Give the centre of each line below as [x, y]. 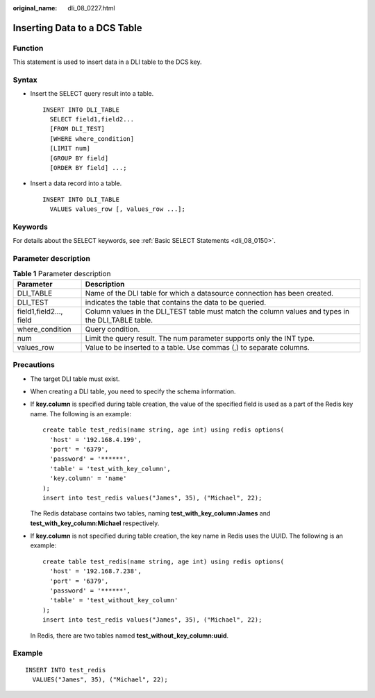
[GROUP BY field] [79, 158]
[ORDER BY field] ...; [88, 168]
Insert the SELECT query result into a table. [92, 94]
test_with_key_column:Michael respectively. [95, 523]
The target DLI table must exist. [75, 379]
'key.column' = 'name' [88, 478]
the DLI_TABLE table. [119, 320]
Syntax [25, 80]
